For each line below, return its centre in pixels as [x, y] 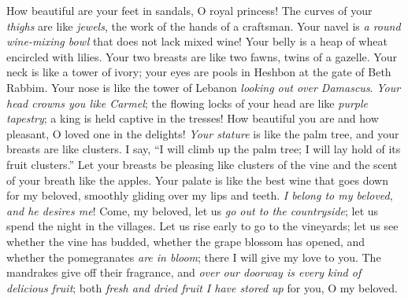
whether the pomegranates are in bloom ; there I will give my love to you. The [194, 257]
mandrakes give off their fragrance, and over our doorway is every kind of [184, 272]
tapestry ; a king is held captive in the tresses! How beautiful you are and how [193, 118]
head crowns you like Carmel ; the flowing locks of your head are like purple [187, 103]
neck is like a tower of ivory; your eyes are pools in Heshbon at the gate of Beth [199, 72]
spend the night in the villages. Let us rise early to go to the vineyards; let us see [202, 226]
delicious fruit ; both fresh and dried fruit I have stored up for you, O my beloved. [202, 287]
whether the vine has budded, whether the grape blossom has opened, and [186, 241]
